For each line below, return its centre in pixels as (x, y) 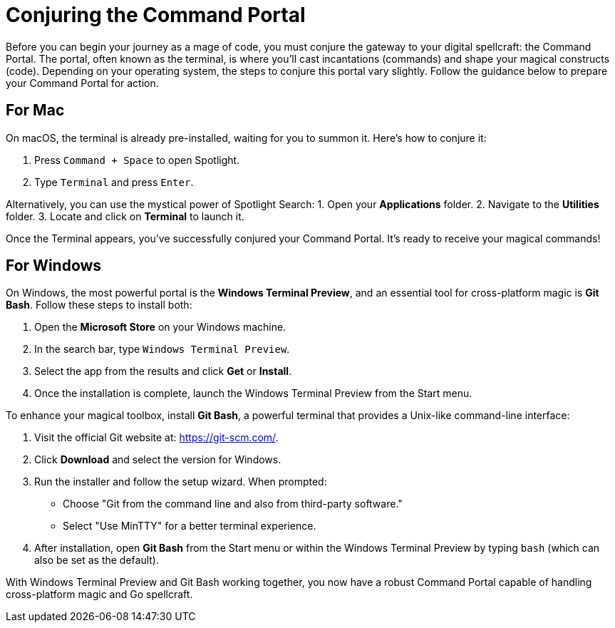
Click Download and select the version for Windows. (158, 460)
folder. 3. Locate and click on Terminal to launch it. (125, 216)
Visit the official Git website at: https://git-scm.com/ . (156, 438)
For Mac (35, 110)
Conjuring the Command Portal (156, 15)
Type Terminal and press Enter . (114, 182)
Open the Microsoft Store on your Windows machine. (160, 327)
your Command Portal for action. (82, 83)
